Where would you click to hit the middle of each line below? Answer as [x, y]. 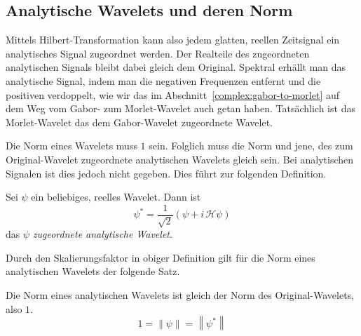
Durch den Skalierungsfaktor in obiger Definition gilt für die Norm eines [161, 257]
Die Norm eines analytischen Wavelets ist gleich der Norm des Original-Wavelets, [180, 294]
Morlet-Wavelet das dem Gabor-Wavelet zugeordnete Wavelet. [139, 122]
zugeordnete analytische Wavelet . [102, 234]
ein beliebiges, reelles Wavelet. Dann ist [116, 197]
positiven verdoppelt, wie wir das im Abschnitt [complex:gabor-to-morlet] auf [173, 94]
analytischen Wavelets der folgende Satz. [93, 271]
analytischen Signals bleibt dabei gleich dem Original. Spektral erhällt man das [176, 67]
